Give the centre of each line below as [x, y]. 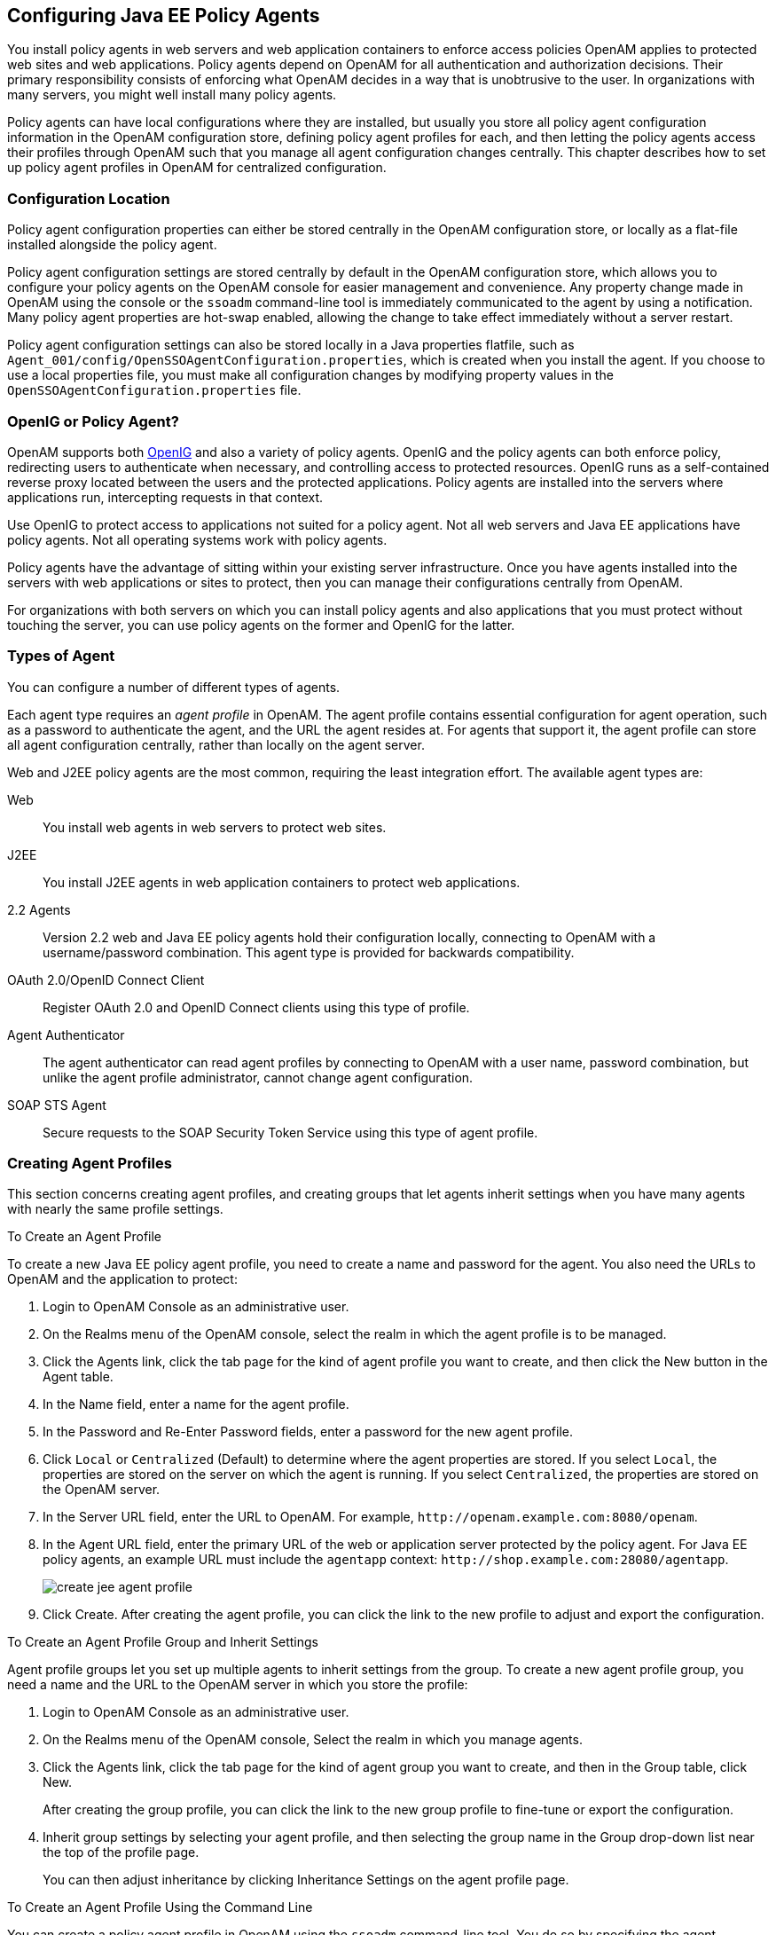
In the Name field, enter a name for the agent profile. [196, 1404]
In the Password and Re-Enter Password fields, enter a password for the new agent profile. [308, 1432]
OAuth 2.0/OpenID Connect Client [106, 979]
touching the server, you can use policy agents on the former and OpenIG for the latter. [261, 625]
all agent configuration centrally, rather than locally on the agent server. [216, 744]
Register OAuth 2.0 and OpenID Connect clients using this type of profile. [256, 1007]
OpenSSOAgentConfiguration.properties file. [154, 390]
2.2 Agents [39, 909]
